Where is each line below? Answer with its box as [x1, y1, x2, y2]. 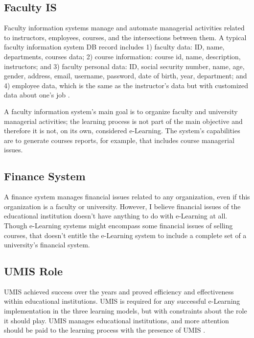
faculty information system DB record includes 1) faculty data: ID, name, [4, 42, 225, 52]
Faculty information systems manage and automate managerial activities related [4, 23, 245, 33]
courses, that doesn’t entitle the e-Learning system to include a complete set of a [4, 230, 247, 240]
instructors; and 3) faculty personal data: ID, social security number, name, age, [4, 61, 245, 71]
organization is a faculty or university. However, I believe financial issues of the [4, 201, 241, 211]
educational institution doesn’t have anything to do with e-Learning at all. [4, 211, 228, 221]
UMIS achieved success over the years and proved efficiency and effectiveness [4, 286, 234, 296]
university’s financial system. [4, 240, 90, 250]
